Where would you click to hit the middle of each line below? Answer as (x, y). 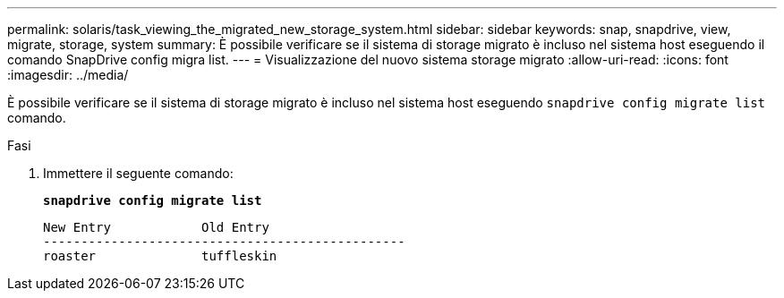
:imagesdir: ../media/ (68, 75)
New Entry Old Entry (156, 227)
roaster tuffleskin (160, 256)
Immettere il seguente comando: (138, 173)
